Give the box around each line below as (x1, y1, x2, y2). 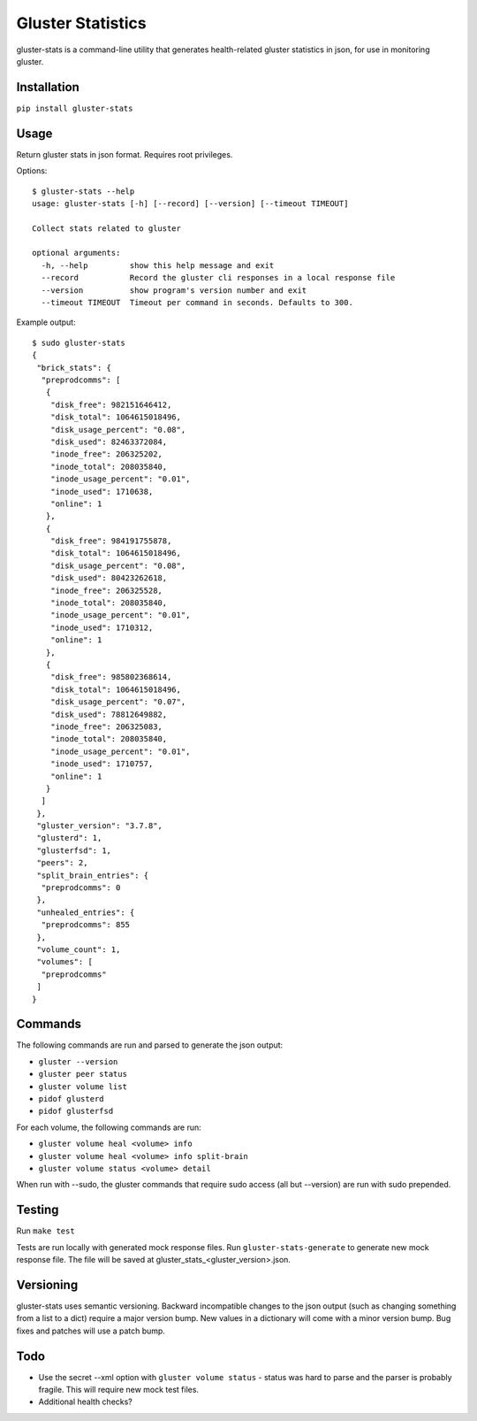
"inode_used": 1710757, (49, 759, 154, 769)
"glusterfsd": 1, (36, 845, 112, 856)
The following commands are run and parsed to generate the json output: (16, 1040, 284, 1050)
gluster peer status (38, 1069, 128, 1079)
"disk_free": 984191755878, (49, 536, 172, 546)
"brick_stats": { (36, 363, 112, 373)
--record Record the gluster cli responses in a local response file (41, 273, 396, 283)
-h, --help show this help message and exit (41, 260, 275, 270)
